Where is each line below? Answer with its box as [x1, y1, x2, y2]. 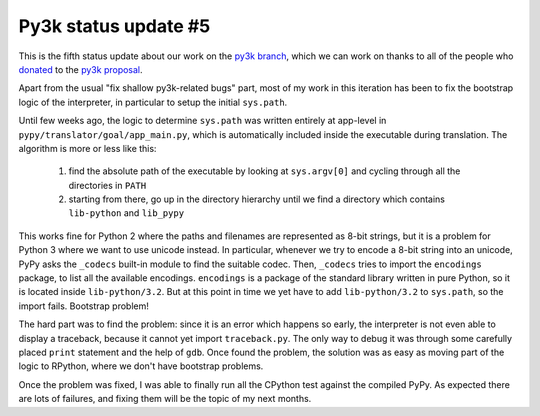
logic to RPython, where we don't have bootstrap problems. [18, 360, 264, 372]
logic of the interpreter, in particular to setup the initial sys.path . [18, 96, 288, 108]
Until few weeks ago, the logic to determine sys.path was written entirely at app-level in [18, 115, 387, 127]
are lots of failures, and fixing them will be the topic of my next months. [18, 393, 312, 405]
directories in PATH [68, 179, 147, 191]
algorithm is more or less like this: [18, 142, 157, 154]
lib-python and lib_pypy [68, 207, 185, 219]
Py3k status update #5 [18, 15, 211, 37]
